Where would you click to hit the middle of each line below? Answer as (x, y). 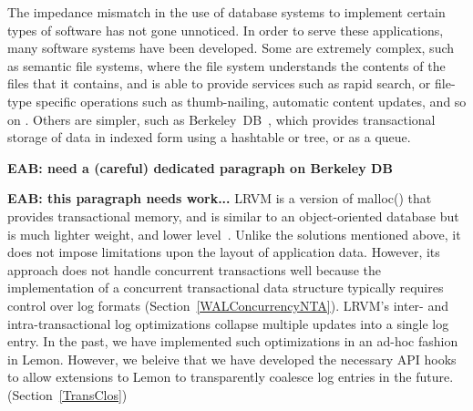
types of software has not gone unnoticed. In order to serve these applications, (226, 30)
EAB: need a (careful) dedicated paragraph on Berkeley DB (200, 167)
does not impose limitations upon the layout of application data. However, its (224, 252)
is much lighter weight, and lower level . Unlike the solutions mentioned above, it (234, 234)
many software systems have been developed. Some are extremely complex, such (231, 48)
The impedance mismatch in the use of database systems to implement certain (226, 12)
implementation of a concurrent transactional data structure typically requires (226, 288)
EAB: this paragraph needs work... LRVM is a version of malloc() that (220, 198)
